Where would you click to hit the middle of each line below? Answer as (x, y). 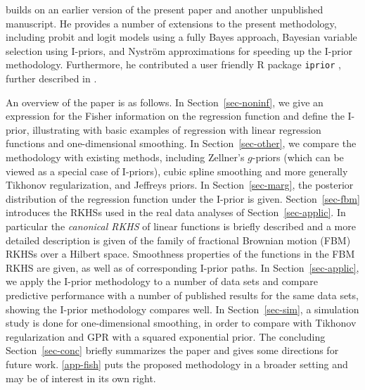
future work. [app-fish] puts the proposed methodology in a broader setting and (177, 364)
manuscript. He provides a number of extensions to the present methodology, (171, 23)
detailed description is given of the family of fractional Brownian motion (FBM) (178, 240)
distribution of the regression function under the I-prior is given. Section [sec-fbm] (183, 198)
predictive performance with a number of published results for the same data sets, (182, 295)
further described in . (51, 78)
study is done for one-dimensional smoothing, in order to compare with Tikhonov (181, 323)
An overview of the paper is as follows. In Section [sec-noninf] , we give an (165, 102)
